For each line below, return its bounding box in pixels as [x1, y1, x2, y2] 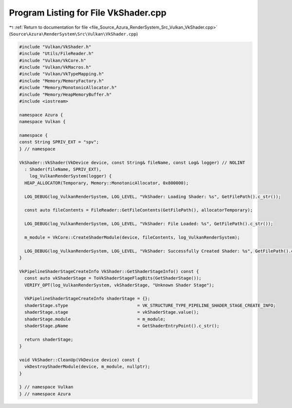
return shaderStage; [24, 337, 73, 342]
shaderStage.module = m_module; [24, 316, 166, 322]
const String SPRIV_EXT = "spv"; [19, 139, 99, 145]
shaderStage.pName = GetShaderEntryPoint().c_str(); [24, 323, 220, 328]
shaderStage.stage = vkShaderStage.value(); [24, 309, 199, 315]
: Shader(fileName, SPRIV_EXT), [24, 166, 102, 172]
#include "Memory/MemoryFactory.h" [19, 78, 104, 84]
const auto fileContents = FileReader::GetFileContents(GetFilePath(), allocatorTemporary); [24, 207, 253, 213]
